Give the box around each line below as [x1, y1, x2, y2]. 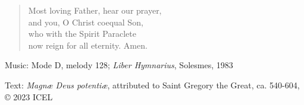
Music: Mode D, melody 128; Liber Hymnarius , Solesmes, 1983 [5, 59, 233, 71]
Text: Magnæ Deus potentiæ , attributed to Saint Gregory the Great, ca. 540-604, [5, 78, 300, 91]
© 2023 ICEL [5, 90, 53, 103]
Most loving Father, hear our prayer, [28, 4, 162, 16]
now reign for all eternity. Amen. [28, 39, 148, 51]
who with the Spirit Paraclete [28, 27, 136, 40]
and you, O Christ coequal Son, [28, 15, 143, 28]
